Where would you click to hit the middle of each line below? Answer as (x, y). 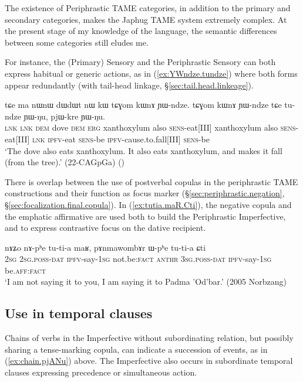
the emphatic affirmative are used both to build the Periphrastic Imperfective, (145, 216)
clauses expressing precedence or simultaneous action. (101, 372)
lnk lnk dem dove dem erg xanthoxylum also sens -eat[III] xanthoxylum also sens (150, 127)
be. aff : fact (25, 270)
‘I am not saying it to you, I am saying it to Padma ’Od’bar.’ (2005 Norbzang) (146, 282)
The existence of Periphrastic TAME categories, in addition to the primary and (148, 8)
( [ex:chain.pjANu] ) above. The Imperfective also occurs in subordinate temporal (149, 361)
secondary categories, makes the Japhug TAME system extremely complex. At (146, 19)
